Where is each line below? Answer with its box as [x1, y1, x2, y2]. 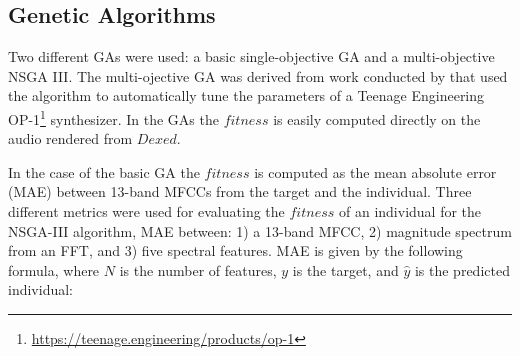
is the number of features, [119, 259, 277, 280]
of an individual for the [338, 201, 482, 222]
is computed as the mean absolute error [254, 161, 497, 182]
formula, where [8, 259, 100, 280]
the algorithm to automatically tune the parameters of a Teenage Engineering [8, 85, 485, 106]
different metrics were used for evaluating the [8, 201, 285, 222]
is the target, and [292, 259, 399, 280]
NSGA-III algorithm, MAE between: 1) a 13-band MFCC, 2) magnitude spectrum [8, 220, 512, 241]
